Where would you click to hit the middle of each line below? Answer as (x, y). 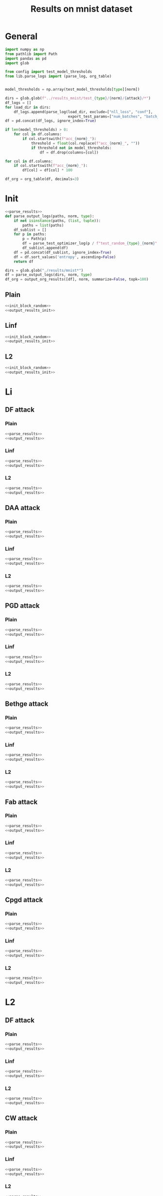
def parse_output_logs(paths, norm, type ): (50, 216)
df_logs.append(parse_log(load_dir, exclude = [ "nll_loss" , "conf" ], (83, 112)
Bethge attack (27, 704)
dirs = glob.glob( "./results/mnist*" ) (44, 270)
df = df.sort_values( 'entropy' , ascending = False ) (65, 257)
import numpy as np (25, 49)
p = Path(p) (35, 239)
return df (24, 261)
